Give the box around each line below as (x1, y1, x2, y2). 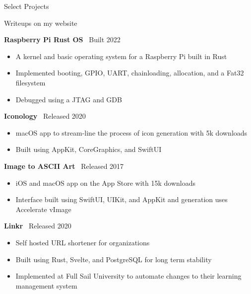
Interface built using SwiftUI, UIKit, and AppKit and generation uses (15, 194, 228, 205)
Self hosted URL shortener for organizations (15, 237, 150, 247)
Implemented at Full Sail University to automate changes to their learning (15, 271, 242, 281)
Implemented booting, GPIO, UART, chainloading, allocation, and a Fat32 (15, 68, 244, 78)
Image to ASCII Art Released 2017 (4, 160, 124, 171)
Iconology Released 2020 (4, 111, 86, 121)
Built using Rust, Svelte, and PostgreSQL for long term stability (15, 254, 212, 264)
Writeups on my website (4, 17, 77, 28)
